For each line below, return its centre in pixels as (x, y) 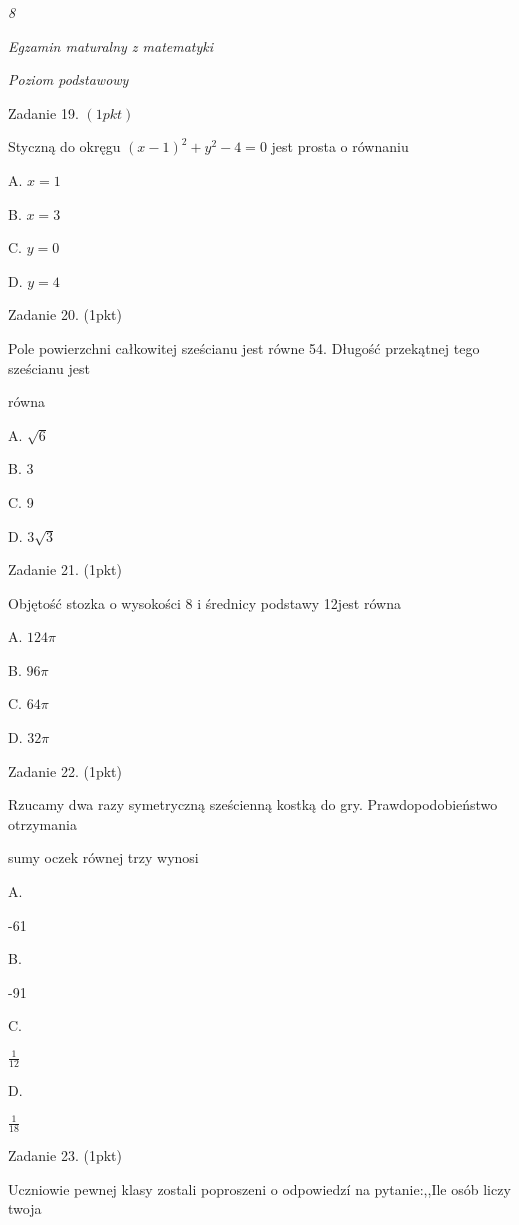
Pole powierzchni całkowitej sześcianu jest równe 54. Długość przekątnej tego (244, 347)
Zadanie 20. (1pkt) (65, 314)
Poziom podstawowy (68, 79)
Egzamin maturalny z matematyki (111, 45)
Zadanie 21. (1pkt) (65, 569)
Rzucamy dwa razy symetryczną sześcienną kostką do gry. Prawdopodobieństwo (253, 804)
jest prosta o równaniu (340, 146)
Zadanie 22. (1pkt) (65, 770)
